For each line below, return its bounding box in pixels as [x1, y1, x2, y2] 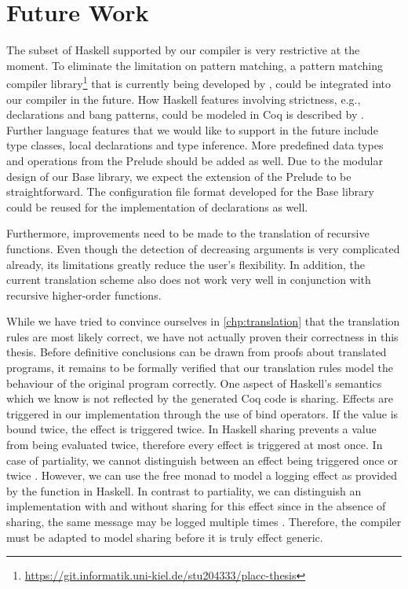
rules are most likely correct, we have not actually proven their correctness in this [6, 328, 399, 344]
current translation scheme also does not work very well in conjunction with [6, 271, 371, 288]
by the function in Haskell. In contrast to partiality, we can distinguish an [6, 482, 362, 499]
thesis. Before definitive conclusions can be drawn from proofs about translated [6, 344, 387, 360]
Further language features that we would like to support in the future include [6, 121, 378, 138]
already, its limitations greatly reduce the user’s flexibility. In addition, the [6, 256, 366, 272]
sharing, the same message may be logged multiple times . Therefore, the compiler [6, 514, 402, 529]
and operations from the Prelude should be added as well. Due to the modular [6, 152, 383, 168]
